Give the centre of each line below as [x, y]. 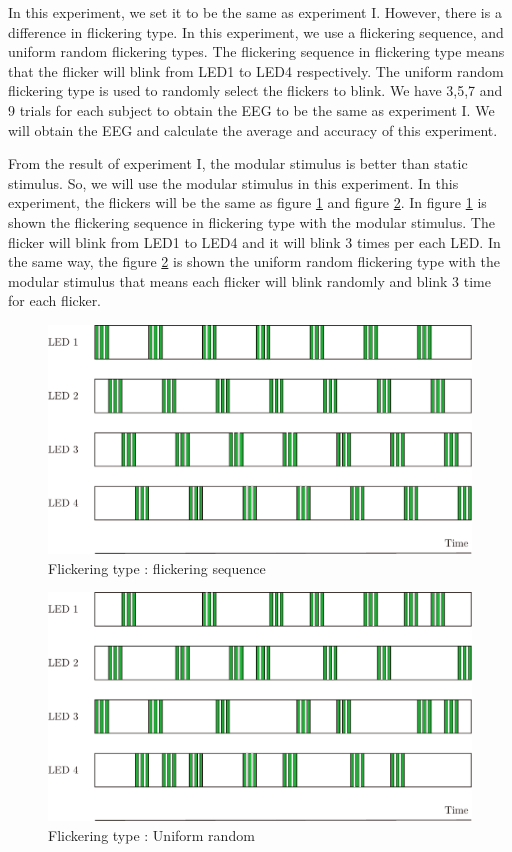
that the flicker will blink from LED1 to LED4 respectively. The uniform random [256, 70]
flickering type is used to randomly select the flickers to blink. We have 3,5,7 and [255, 90]
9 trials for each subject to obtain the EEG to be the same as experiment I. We [251, 109]
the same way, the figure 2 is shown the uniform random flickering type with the [254, 261]
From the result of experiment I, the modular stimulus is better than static [238, 163]
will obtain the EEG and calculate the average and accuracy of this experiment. [253, 129]
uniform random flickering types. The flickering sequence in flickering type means [256, 51]
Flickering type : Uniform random [151, 835]
